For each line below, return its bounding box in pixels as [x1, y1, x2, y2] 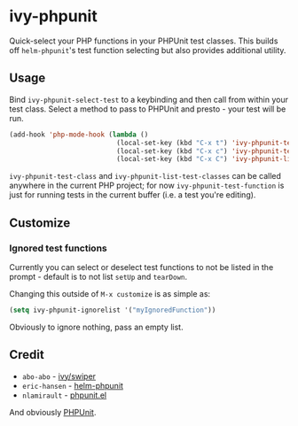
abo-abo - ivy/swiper [21, 370, 96, 382]
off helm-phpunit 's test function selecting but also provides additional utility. [9, 44, 286, 55]
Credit [9, 347, 44, 362]
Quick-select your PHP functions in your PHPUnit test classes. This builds [9, 35, 278, 46]
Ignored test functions [9, 242, 108, 254]
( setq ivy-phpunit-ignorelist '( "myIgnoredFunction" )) [9, 306, 216, 314]
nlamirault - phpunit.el [21, 390, 107, 400]
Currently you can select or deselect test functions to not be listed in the [9, 261, 274, 272]
